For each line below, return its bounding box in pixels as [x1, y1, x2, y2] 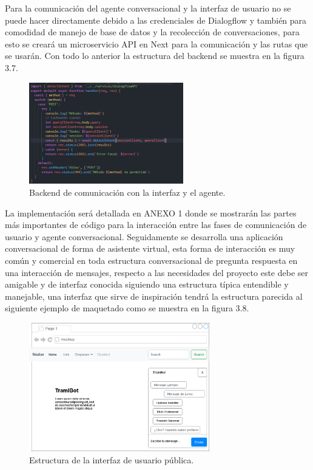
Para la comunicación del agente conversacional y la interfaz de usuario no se [5, 2, 291, 14]
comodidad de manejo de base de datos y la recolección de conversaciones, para [5, 26, 300, 38]
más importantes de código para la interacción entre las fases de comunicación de [5, 218, 307, 231]
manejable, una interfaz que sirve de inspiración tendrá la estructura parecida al [5, 289, 303, 302]
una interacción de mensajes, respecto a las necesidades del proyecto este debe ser [5, 266, 309, 278]
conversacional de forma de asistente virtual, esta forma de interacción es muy [5, 242, 295, 255]
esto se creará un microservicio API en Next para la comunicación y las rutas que [5, 37, 308, 50]
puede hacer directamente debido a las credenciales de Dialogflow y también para [5, 13, 307, 26]
